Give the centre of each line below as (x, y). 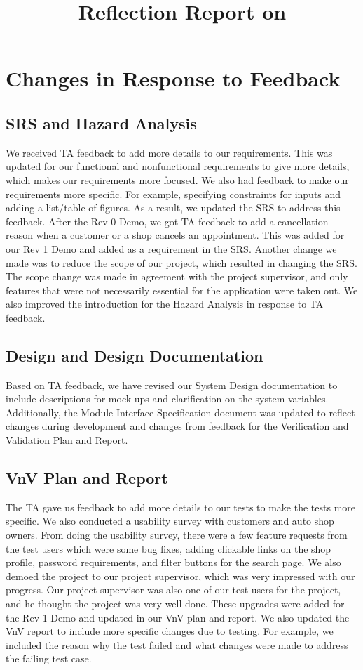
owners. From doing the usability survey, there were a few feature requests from (177, 535)
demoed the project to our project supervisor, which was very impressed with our (180, 576)
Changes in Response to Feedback (173, 78)
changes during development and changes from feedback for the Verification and (177, 426)
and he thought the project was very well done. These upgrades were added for (175, 604)
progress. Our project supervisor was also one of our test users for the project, (173, 590)
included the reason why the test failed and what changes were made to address (177, 644)
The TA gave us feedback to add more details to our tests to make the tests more (181, 507)
